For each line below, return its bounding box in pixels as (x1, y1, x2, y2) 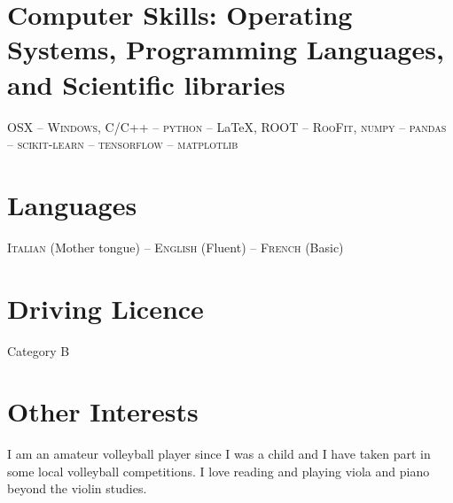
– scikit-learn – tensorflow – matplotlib (7, 135, 238, 153)
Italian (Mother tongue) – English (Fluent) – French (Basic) (7, 237, 344, 256)
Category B (7, 341, 70, 360)
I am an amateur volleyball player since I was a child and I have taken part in (7, 445, 431, 463)
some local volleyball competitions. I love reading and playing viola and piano (7, 461, 430, 480)
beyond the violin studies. (7, 479, 147, 498)
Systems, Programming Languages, (7, 31, 444, 67)
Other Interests (7, 393, 199, 429)
